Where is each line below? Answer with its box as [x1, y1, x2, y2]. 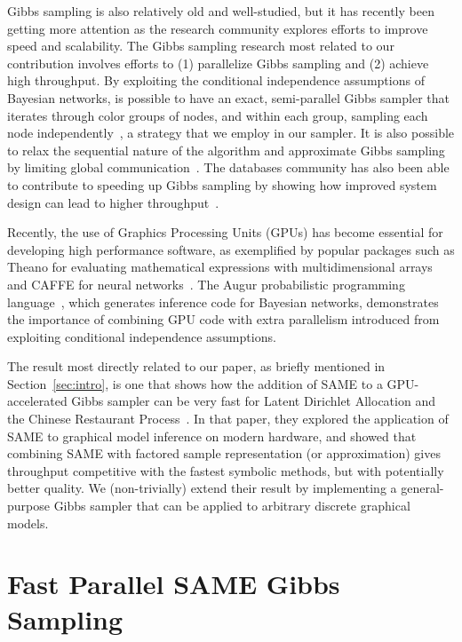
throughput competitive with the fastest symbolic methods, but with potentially [7, 461, 444, 480]
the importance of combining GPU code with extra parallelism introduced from [7, 310, 440, 329]
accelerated [7, 392, 68, 410]
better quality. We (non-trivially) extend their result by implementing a [7, 479, 397, 497]
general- [401, 479, 444, 497]
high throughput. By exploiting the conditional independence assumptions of [7, 71, 425, 90]
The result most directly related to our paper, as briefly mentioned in [7, 357, 386, 376]
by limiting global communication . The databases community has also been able [7, 158, 450, 177]
